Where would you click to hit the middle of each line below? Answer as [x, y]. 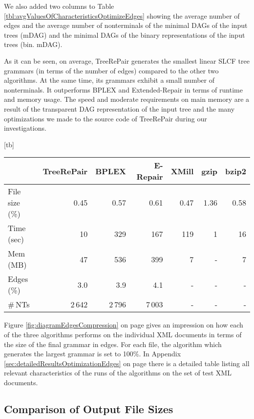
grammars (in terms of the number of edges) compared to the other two [111, 70]
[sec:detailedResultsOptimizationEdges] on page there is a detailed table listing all [127, 363]
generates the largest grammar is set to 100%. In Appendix [93, 354]
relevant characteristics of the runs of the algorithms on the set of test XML [118, 373]
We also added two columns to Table [59, 6]
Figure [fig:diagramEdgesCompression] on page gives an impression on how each [124, 325]
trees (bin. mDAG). [33, 44]
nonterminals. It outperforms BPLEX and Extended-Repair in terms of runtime [123, 89]
